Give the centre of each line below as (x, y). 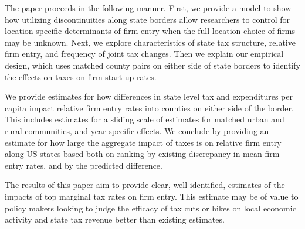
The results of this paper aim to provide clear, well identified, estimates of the (145, 185)
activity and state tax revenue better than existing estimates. (115, 219)
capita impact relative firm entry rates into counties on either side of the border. (149, 107)
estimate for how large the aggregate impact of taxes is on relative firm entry (143, 142)
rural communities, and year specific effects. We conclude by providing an (137, 130)
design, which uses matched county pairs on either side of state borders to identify (152, 65)
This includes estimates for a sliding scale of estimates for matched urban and (145, 119)
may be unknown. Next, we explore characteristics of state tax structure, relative (150, 42)
